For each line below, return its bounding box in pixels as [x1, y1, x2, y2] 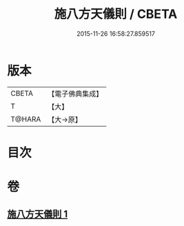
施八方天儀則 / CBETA [54, 6, 178, 22]
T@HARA [10, 114, 41, 124]
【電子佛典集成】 [48, 89, 103, 99]
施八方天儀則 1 [7, 208, 68, 220]
